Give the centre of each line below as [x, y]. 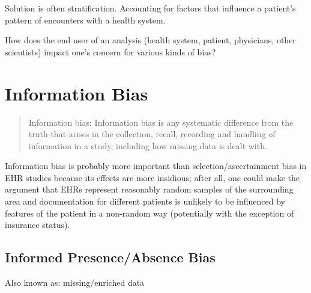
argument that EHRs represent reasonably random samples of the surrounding [149, 189]
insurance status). [38, 225]
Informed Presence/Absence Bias [110, 257]
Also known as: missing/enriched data [75, 282]
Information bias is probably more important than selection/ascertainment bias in [156, 166]
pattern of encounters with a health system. [85, 20]
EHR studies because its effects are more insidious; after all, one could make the [152, 177]
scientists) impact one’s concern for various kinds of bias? [110, 51]
